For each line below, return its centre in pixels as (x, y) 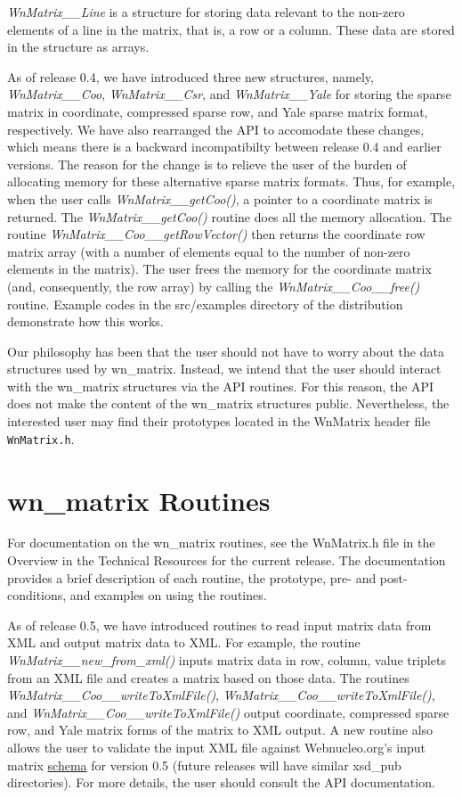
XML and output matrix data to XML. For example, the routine (184, 642)
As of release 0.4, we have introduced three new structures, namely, (190, 76)
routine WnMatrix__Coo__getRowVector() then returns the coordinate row (216, 234)
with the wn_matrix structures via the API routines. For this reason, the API (221, 386)
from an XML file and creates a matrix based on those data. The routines (208, 677)
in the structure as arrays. (78, 47)
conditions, (37, 595)
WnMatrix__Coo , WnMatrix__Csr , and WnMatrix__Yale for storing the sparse (229, 94)
